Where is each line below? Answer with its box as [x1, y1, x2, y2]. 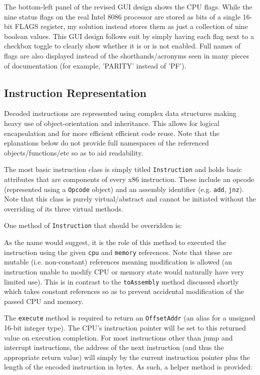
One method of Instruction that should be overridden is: [4, 220, 182, 230]
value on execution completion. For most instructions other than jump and [4, 332, 233, 342]
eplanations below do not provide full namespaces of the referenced [4, 137, 209, 148]
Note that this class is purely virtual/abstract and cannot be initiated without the [4, 193, 256, 204]
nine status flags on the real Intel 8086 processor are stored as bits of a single [4, 11, 240, 21]
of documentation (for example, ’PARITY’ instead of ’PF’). [4, 60, 186, 70]
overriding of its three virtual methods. [4, 203, 123, 213]
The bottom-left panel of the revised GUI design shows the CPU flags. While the [4, 1, 252, 11]
